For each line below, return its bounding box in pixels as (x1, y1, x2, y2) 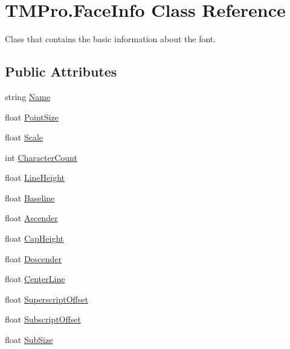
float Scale (5, 131, 43, 143)
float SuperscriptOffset (5, 292, 88, 305)
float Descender (5, 252, 62, 265)
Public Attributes (5, 62, 117, 81)
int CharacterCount (5, 151, 77, 163)
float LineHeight (5, 171, 65, 184)
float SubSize (5, 333, 53, 346)
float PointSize (5, 110, 59, 123)
